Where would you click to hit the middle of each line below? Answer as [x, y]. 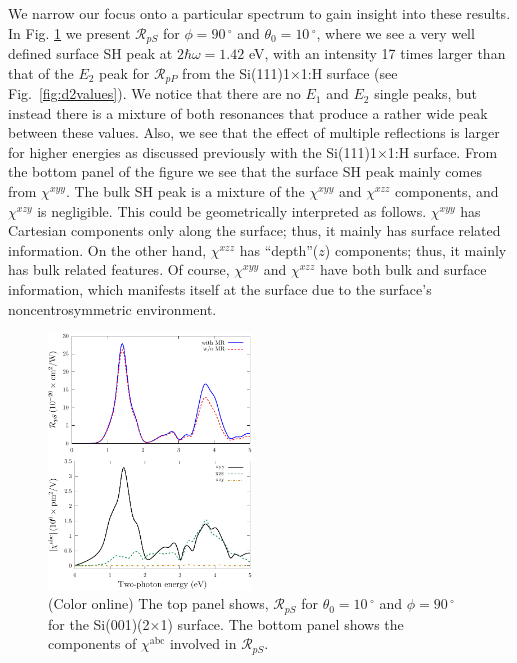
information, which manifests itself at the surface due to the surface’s [220, 289]
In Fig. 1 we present [69, 32]
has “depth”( [279, 249]
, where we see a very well [395, 32]
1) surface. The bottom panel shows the [282, 623]
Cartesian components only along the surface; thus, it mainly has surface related [254, 230]
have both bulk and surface [403, 269]
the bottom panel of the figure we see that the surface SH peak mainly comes [245, 171]
